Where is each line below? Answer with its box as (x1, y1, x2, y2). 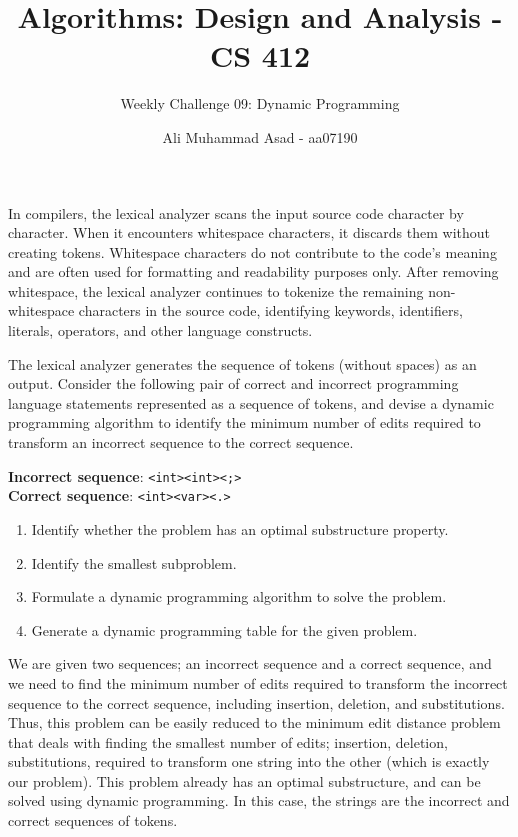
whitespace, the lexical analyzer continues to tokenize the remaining (8, 280, 424, 301)
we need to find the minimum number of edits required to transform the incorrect (8, 672, 508, 693)
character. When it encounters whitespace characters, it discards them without (8, 222, 491, 243)
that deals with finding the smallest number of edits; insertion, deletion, (8, 731, 448, 752)
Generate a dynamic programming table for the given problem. (31, 619, 418, 640)
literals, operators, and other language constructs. (8, 320, 313, 341)
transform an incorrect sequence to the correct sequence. (8, 432, 354, 453)
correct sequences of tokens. (8, 810, 178, 831)
